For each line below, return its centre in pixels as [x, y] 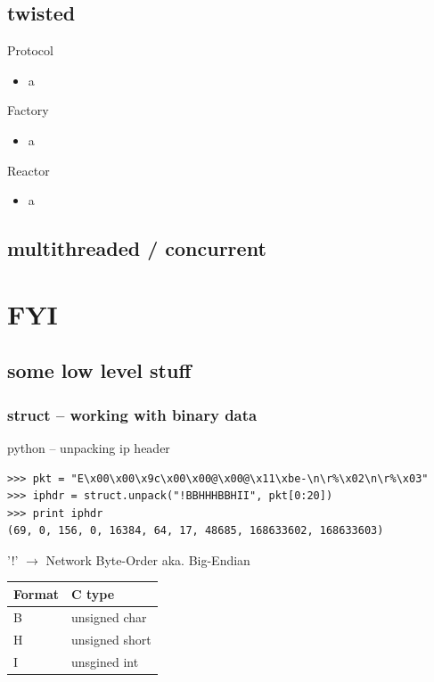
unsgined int [105, 661]
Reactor [29, 170]
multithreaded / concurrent [137, 248]
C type [93, 593]
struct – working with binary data [132, 414]
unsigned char [109, 616]
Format [36, 593]
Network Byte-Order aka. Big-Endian [148, 559]
